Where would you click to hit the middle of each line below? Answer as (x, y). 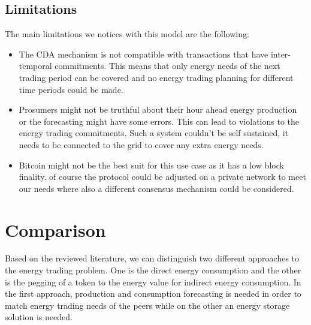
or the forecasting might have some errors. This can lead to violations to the (159, 121)
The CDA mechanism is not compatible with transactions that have (144, 54)
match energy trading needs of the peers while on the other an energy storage (147, 305)
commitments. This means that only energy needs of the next (167, 66)
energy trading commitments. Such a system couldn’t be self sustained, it (154, 133)
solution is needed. (39, 317)
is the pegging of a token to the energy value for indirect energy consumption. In (153, 282)
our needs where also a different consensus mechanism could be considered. (156, 188)
